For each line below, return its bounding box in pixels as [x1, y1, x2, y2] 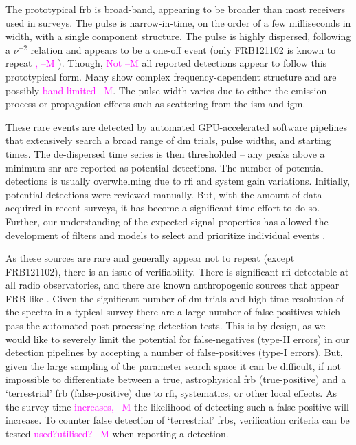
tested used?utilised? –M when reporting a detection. [5, 426, 229, 440]
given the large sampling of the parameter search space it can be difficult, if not [5, 358, 342, 373]
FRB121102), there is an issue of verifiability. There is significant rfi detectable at [5, 264, 349, 278]
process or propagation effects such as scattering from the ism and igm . [5, 96, 306, 111]
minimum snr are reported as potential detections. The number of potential [5, 160, 324, 174]
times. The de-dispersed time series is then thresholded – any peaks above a [5, 146, 325, 161]
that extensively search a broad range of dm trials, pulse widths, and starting [5, 133, 331, 147]
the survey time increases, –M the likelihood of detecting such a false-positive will [5, 399, 349, 413]
